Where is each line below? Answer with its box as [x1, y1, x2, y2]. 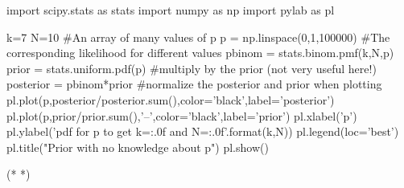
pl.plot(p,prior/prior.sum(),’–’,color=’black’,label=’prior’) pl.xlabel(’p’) [6, 107, 357, 124]
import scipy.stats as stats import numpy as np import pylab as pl [6, 2, 335, 18]
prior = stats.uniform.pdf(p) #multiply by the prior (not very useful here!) [6, 59, 377, 76]
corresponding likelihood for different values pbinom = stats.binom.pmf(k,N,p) [6, 44, 394, 61]
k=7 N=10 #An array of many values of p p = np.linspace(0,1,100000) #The [6, 28, 390, 45]
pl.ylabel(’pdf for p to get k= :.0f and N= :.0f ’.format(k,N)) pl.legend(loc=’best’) [6, 123, 399, 140]
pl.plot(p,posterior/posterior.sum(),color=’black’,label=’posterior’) [6, 91, 335, 108]
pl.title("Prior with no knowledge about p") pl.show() [6, 138, 269, 155]
